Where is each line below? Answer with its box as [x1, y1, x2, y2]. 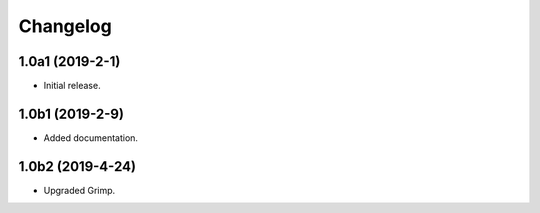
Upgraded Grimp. [43, 184, 116, 196]
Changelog [18, 15, 112, 37]
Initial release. [43, 80, 101, 92]
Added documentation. [43, 131, 139, 144]
